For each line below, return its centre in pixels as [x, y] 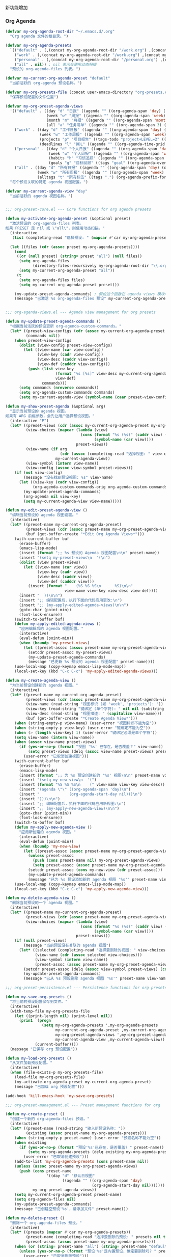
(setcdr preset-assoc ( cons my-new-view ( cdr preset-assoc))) [95, 870]
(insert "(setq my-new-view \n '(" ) [58, 780]
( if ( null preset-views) [41, 941]
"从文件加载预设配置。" [31, 1063]
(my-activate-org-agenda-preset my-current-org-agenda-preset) [83, 1082]
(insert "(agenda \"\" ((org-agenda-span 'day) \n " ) [75, 789]
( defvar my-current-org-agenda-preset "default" [58, 78]
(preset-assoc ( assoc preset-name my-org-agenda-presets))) [91, 1242]
